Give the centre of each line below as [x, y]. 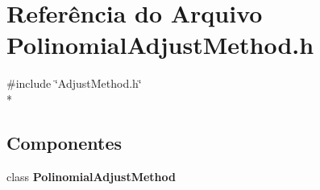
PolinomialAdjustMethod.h [160, 45]
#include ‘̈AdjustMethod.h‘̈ [74, 83]
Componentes [64, 142]
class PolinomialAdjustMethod [91, 176]
